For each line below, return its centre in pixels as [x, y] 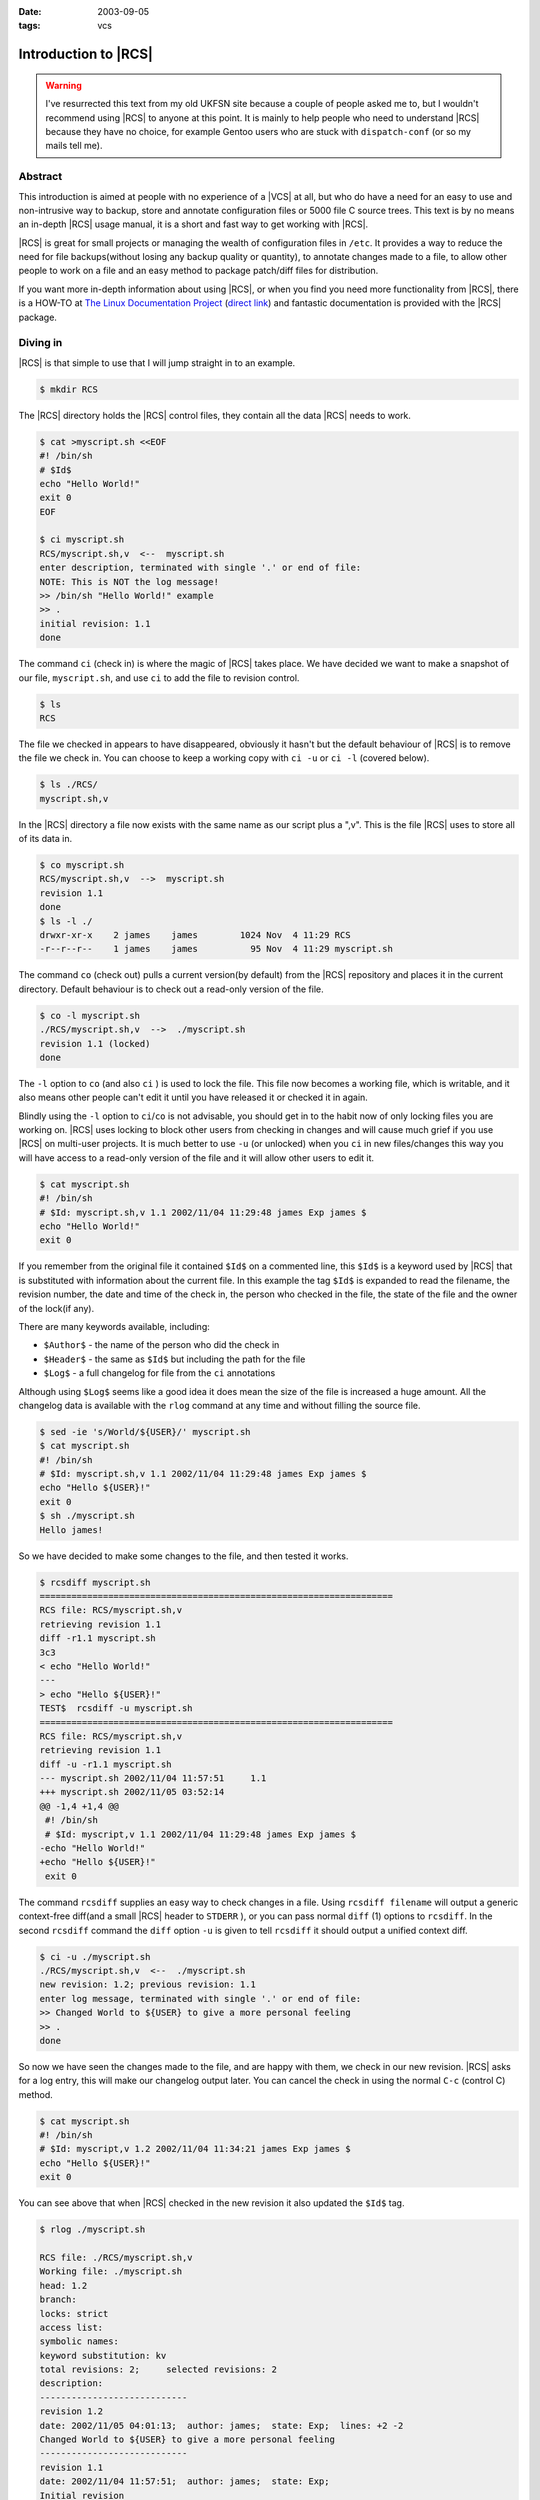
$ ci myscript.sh [82, 539]
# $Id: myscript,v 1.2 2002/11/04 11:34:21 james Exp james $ [195, 2149]
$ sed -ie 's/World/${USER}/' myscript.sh [145, 1431]
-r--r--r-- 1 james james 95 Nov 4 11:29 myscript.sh [216, 949]
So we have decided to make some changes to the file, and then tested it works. [183, 1556]
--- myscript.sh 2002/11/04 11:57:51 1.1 [153, 1778]
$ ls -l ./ [66, 921]
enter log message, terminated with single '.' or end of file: [200, 1998]
